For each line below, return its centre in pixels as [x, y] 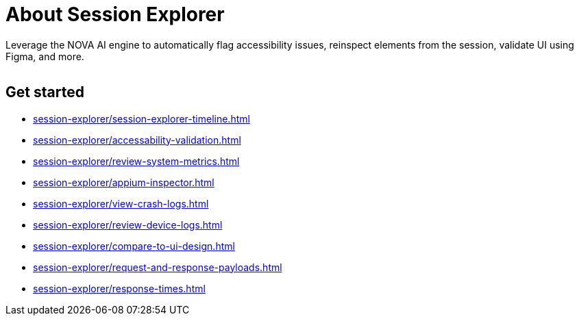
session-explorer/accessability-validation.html [137, 140]
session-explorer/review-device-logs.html [128, 224]
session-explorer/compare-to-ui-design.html [134, 246]
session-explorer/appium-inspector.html [124, 182]
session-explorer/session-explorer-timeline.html [141, 118]
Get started [45, 92]
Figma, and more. [45, 56]
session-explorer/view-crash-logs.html [121, 203]
